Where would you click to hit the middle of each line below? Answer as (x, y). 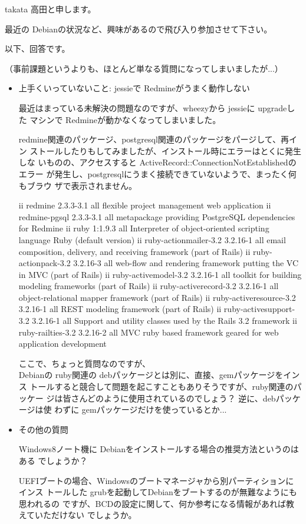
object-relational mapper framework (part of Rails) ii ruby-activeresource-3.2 (157, 297)
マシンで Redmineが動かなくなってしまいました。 (125, 119)
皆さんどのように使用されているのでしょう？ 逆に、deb (169, 398)
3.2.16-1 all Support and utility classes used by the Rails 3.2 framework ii (164, 321)
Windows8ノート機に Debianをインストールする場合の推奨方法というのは (159, 449)
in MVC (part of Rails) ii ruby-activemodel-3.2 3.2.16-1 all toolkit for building (160, 274)
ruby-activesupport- (259, 309)
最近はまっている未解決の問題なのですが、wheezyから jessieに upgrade (153, 107)
